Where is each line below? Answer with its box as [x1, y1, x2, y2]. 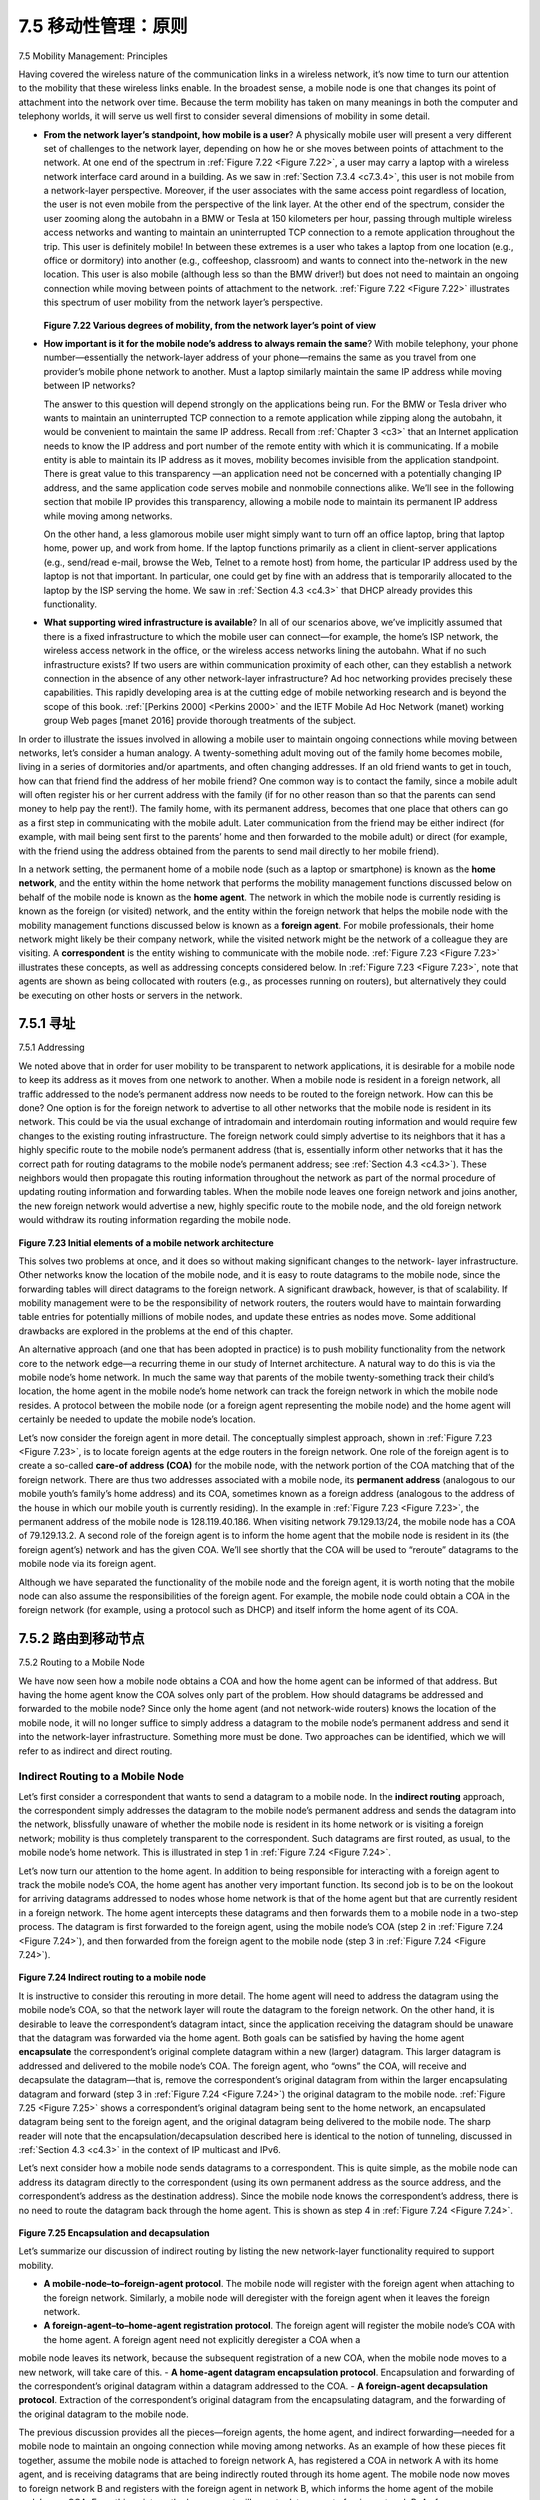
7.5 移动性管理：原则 [18, 15, 189, 37]
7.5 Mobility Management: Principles [18, 50, 169, 62]
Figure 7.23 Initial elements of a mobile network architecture [18, 1236, 274, 1249]
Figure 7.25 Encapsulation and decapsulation [18, 2227, 210, 2239]
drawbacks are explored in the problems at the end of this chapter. [18, 1325, 294, 1337]
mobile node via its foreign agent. [18, 1558, 157, 1570]
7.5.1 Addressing [18, 1041, 85, 1054]
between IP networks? [43, 380, 136, 392]
